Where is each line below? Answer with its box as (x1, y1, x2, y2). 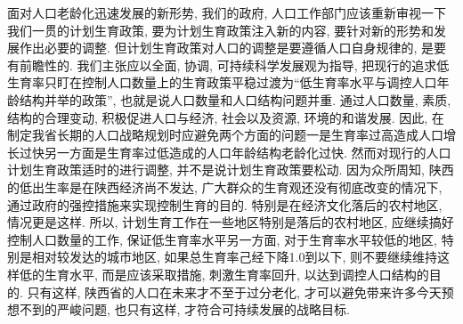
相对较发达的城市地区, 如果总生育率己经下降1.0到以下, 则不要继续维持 (31, 247, 437, 266)
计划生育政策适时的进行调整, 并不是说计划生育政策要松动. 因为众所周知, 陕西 (7, 160, 454, 179)
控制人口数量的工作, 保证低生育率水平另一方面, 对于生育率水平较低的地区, (7, 230, 437, 248)
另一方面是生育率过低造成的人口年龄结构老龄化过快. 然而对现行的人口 (44, 142, 451, 161)
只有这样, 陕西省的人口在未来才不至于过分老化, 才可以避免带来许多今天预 (27, 282, 454, 301)
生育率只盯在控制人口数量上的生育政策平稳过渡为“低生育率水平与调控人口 (7, 73, 437, 92)
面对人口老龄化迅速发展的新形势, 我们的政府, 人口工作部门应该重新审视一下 (7, 4, 447, 21)
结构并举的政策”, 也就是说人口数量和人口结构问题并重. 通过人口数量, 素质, (19, 90, 451, 109)
